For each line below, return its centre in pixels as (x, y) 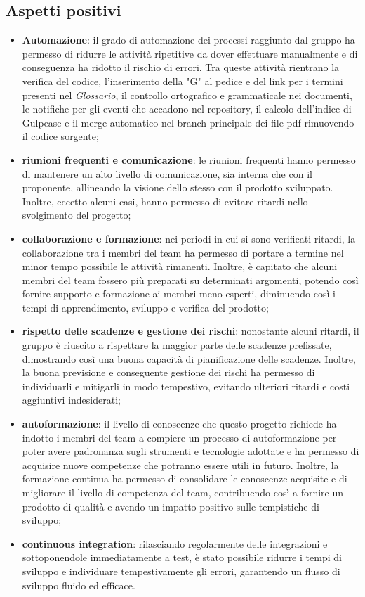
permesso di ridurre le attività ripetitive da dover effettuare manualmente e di (190, 53)
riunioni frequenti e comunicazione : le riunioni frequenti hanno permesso (189, 159)
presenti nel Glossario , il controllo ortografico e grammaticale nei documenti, (187, 95)
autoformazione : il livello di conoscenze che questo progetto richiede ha (179, 424)
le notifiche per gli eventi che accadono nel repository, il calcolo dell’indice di (187, 109)
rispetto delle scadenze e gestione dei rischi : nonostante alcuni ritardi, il (191, 331)
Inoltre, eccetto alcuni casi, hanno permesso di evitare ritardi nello (165, 201)
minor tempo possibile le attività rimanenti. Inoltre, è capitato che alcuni (180, 266)
